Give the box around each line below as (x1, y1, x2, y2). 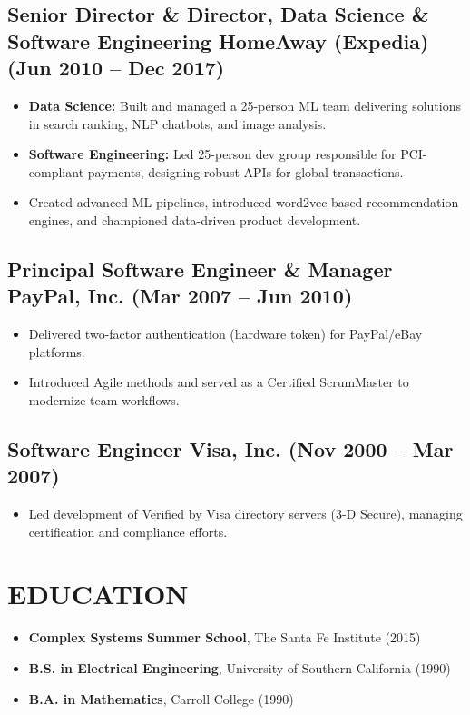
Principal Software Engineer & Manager (7, 254, 393, 283)
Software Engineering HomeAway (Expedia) (7, 26, 429, 55)
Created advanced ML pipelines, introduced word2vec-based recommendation (28, 193, 459, 212)
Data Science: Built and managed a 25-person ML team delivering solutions (28, 95, 461, 114)
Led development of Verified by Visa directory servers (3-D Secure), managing (28, 504, 463, 523)
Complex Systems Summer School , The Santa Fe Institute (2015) (28, 628, 421, 647)
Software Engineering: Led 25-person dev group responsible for (28, 144, 397, 164)
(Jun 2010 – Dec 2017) (7, 54, 225, 82)
